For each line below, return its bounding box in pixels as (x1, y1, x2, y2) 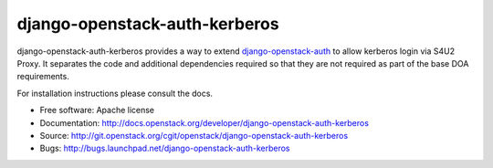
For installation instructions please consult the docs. (16, 88, 214, 99)
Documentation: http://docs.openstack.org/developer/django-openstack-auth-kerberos (39, 117, 370, 128)
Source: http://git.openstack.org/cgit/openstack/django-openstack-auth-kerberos (39, 130, 349, 141)
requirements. (16, 71, 70, 82)
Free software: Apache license (39, 105, 155, 116)
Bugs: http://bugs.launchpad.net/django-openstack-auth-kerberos (39, 142, 291, 154)
